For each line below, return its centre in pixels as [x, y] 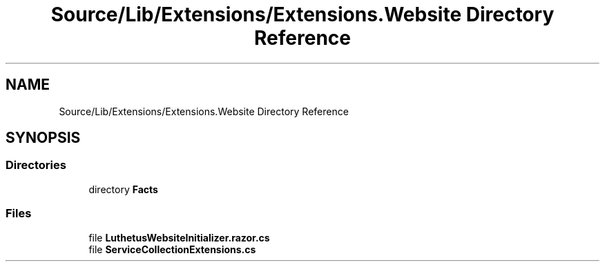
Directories [36, 165]
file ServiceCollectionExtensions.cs [172, 249]
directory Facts [123, 189]
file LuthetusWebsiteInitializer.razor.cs [179, 237]
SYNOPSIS [43, 138]
